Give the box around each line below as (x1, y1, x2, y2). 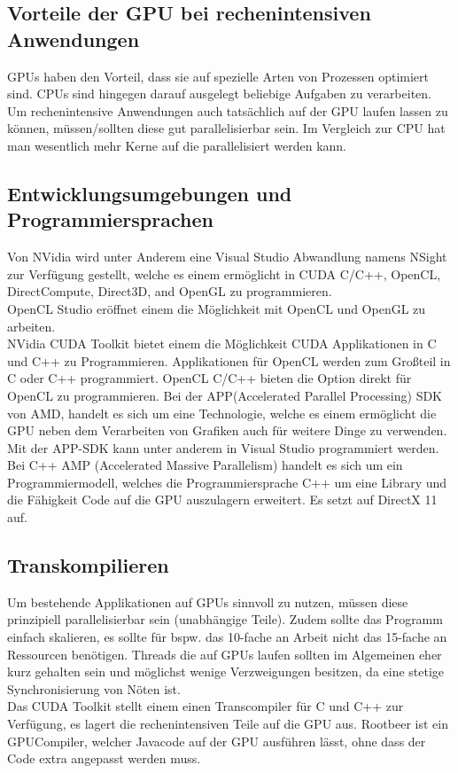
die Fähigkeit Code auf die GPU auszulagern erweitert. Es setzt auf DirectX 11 (7, 490, 438, 509)
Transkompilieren (7, 551, 169, 579)
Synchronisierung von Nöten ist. (7, 679, 181, 698)
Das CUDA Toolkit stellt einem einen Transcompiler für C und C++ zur (7, 697, 404, 715)
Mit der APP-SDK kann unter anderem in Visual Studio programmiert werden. (7, 438, 439, 457)
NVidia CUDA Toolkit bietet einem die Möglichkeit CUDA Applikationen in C (7, 334, 437, 353)
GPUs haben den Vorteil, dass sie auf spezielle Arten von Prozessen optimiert (7, 66, 429, 85)
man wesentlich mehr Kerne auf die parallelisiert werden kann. (7, 136, 347, 154)
